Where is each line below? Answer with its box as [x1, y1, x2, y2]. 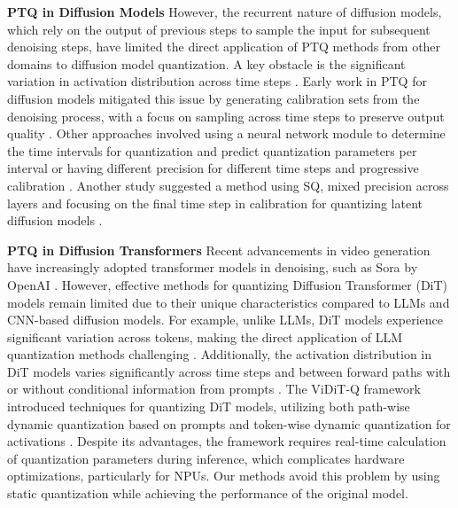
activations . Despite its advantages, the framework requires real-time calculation [7, 432, 446, 450]
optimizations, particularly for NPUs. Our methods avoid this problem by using [7, 466, 440, 485]
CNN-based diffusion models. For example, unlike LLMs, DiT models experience [7, 310, 443, 329]
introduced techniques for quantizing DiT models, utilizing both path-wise [7, 397, 410, 416]
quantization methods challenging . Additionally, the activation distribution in [7, 345, 432, 363]
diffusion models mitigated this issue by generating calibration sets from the [7, 89, 420, 107]
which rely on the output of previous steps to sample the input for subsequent [7, 20, 431, 38]
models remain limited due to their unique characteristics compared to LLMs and [7, 293, 450, 311]
